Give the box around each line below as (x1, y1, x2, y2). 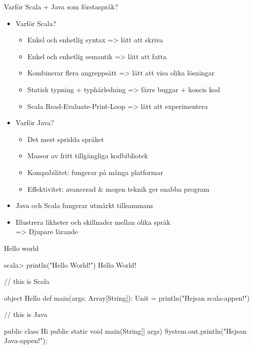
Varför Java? (15, 117, 54, 128)
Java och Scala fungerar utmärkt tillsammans (15, 200, 153, 210)
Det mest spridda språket (27, 134, 104, 144)
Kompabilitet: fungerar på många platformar (27, 167, 163, 177)
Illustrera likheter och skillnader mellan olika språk (15, 216, 170, 227)
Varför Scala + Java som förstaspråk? (4, 1, 118, 11)
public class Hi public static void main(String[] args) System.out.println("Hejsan (4, 325, 247, 336)
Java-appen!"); (4, 335, 47, 346)
